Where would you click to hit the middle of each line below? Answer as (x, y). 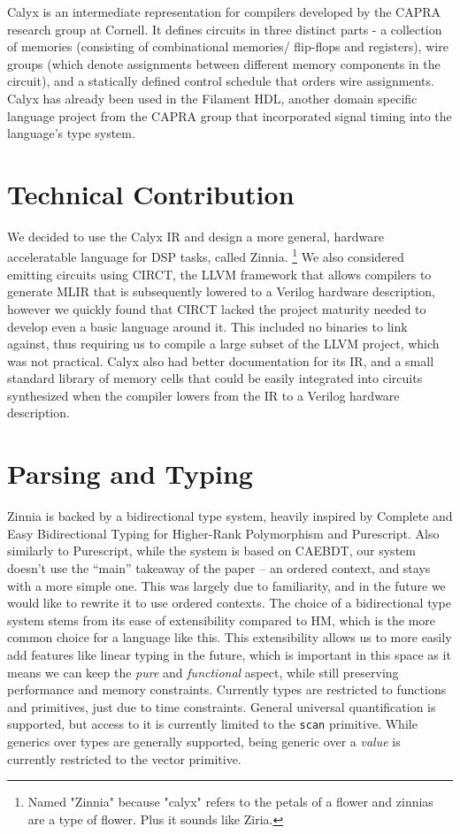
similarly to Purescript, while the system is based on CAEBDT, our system (211, 551)
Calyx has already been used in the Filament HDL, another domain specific (212, 98)
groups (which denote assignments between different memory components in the (224, 63)
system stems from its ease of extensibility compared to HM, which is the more (222, 620)
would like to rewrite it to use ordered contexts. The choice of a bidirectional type (229, 603)
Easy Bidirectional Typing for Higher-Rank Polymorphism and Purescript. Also (223, 533)
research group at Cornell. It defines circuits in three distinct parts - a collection (225, 29)
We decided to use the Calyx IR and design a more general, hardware (195, 236)
